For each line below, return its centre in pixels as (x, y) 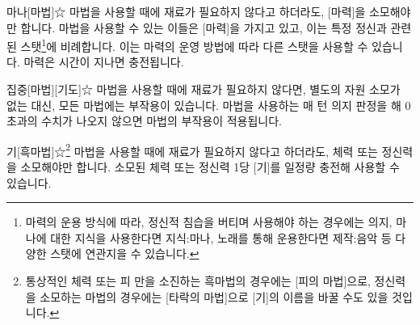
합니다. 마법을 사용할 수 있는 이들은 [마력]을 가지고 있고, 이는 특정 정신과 (204, 27)
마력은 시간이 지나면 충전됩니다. (104, 62)
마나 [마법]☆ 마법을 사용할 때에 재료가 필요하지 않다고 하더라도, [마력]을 (186, 11)
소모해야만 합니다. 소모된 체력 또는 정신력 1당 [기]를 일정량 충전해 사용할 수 (210, 167)
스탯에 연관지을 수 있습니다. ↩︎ (125, 253)
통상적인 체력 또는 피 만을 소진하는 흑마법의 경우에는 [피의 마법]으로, (198, 281)
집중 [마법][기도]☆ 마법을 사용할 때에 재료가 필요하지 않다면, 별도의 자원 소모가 (204, 89)
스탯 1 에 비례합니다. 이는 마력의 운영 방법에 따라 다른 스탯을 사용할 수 (194, 45)
